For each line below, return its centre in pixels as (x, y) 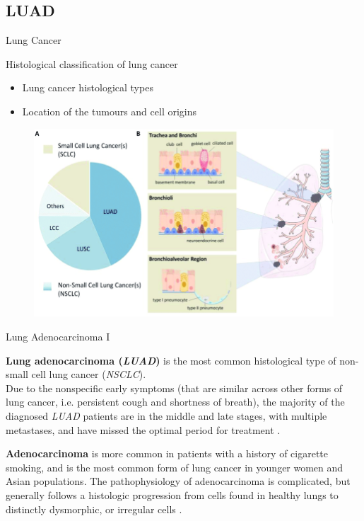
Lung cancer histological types (88, 87)
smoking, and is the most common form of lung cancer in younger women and (175, 467)
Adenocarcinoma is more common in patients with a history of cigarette (167, 453)
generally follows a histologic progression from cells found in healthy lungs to (172, 494)
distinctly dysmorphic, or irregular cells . (94, 509)
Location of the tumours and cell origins (110, 111)
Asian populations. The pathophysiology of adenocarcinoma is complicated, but (178, 481)
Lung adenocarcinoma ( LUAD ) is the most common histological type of (171, 360)
